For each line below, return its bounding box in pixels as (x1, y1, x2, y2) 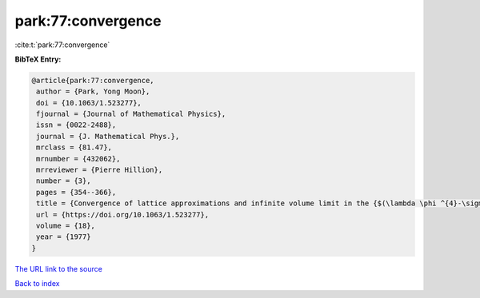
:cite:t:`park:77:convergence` (14, 40, 110, 50)
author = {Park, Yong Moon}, (36, 87, 150, 96)
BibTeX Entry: (14, 54, 62, 64)
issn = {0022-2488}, (36, 121, 117, 129)
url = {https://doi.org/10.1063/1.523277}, (36, 210, 210, 219)
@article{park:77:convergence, (31, 76, 155, 85)
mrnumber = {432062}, (36, 154, 121, 163)
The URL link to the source (14, 264, 103, 273)
